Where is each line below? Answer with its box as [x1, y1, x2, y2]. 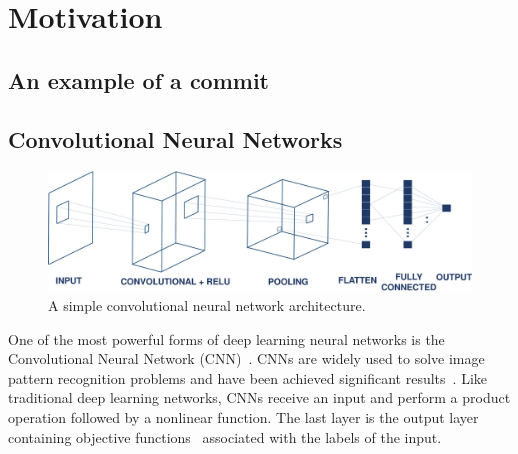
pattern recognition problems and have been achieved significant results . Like [8, 367, 488, 388]
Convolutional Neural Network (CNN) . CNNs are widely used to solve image [8, 348, 485, 369]
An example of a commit [8, 64, 270, 95]
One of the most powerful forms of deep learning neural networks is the [8, 328, 445, 349]
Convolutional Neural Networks [8, 123, 343, 154]
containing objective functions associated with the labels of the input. [8, 426, 442, 447]
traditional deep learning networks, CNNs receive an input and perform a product [8, 387, 511, 408]
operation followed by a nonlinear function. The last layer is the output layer [8, 407, 479, 427]
